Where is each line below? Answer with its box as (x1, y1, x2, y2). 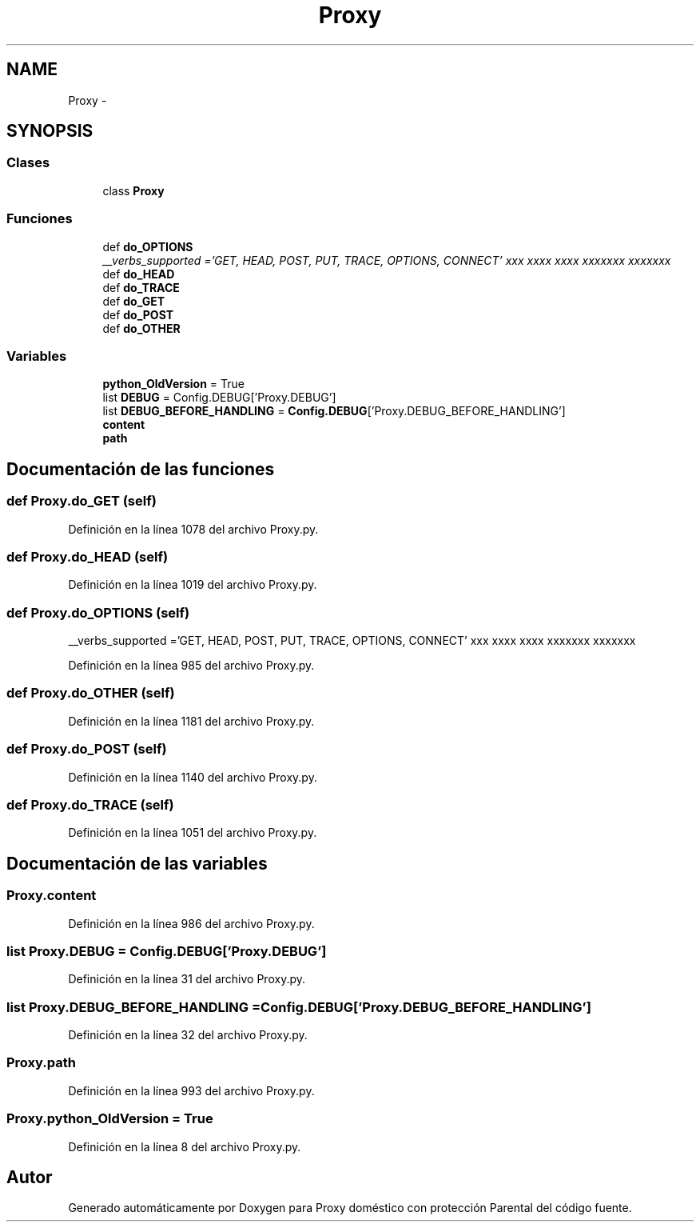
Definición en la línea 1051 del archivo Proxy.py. (68, 826, 317, 840)
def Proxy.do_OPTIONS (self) (6, 604, 190, 621)
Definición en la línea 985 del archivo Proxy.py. (68, 658, 315, 673)
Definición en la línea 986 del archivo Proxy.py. (68, 916, 315, 930)
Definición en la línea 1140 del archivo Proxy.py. (68, 770, 317, 784)
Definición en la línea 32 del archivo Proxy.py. (68, 1028, 308, 1042)
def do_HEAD (102, 266, 175, 281)
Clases (6, 154, 50, 171)
